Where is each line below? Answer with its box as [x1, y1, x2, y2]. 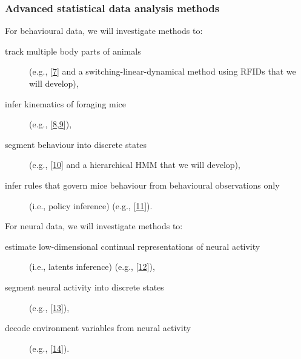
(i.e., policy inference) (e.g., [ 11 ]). [29, 199, 153, 212]
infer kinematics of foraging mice [5, 97, 127, 110]
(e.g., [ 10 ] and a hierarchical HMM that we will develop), [29, 158, 240, 171]
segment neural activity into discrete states [5, 280, 164, 293]
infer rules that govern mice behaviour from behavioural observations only [5, 178, 280, 191]
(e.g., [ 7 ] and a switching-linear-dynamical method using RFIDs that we [29, 65, 296, 78]
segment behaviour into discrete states [5, 138, 147, 150]
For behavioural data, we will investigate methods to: [5, 24, 203, 37]
